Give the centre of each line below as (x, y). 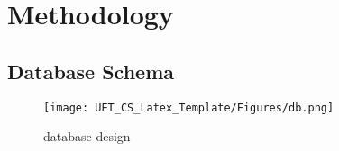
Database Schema (91, 71)
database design (87, 136)
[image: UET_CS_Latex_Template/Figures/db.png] (189, 107)
